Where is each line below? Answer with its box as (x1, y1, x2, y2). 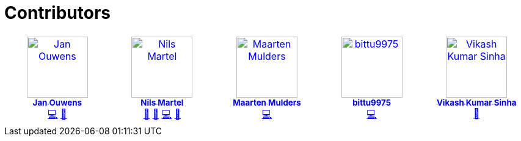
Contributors (4, 2, 111, 23)
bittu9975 (352, 97, 392, 107)
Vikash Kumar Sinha (436, 97, 517, 107)
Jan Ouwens (32, 97, 82, 107)
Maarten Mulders (233, 97, 301, 107)
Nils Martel (140, 97, 184, 107)
